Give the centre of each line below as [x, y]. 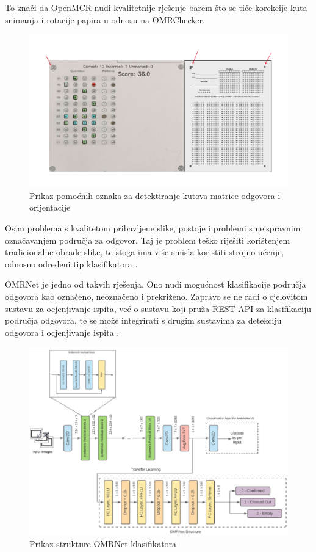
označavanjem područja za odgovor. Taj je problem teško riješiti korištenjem [148, 240]
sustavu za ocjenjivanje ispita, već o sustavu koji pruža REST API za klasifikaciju [158, 308]
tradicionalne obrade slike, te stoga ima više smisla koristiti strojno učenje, [145, 252]
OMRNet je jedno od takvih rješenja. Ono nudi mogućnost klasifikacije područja [156, 284]
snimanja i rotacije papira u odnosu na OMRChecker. [105, 19]
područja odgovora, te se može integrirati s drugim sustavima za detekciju [143, 320]
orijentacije [50, 207]
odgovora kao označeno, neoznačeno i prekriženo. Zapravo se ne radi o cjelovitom [156, 296]
